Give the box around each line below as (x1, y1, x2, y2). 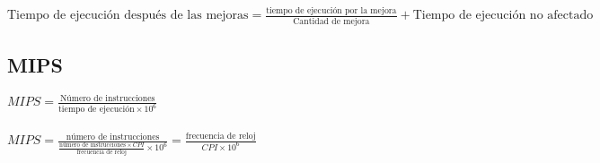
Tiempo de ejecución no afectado (412, 9, 594, 22)
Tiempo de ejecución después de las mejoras (7, 9, 249, 22)
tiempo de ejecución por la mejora (266, 6, 397, 15)
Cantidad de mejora (293, 16, 370, 26)
